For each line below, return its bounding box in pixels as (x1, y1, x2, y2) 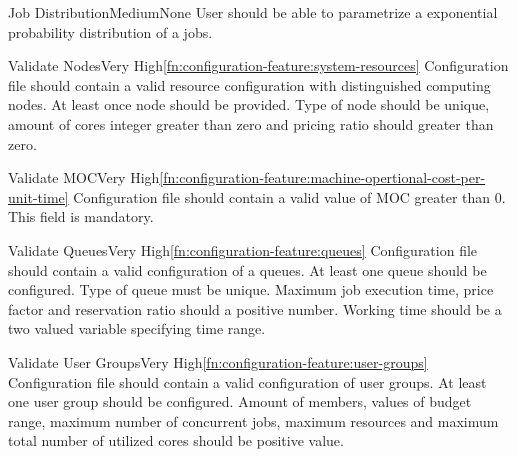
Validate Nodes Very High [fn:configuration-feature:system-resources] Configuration (8, 55, 509, 76)
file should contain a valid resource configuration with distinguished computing (8, 74, 491, 95)
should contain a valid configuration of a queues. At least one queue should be (8, 259, 487, 280)
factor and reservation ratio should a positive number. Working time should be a (8, 298, 502, 319)
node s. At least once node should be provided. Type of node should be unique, (8, 94, 490, 115)
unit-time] (8, 186, 69, 207)
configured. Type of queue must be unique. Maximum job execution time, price (8, 279, 494, 300)
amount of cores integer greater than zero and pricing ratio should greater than (8, 113, 494, 134)
